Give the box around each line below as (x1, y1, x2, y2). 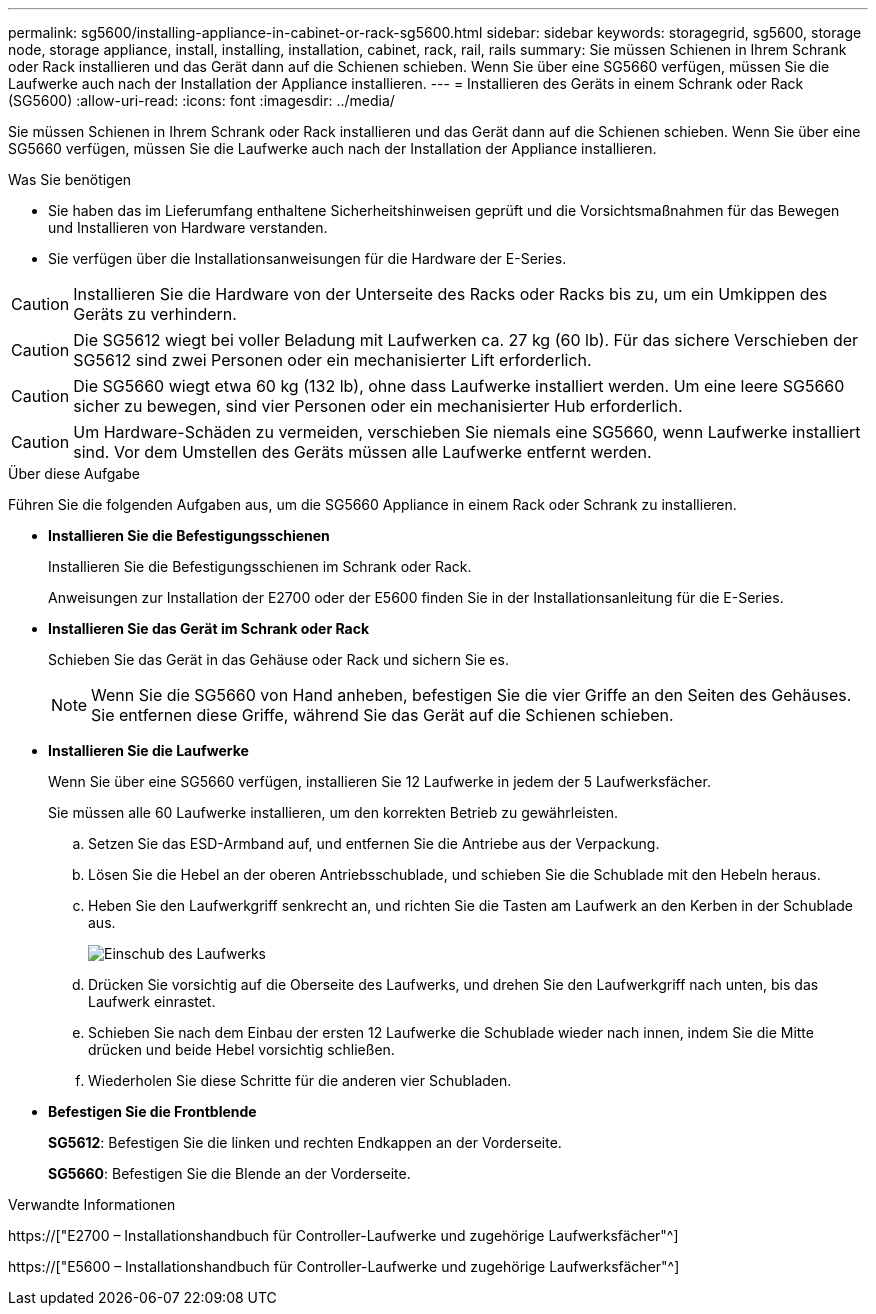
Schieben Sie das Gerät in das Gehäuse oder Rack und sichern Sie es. (48, 651, 509, 668)
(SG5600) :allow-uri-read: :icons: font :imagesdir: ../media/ (8, 92, 395, 109)
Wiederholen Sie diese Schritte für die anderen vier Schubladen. (88, 1072, 512, 1089)
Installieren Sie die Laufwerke (48, 742, 249, 759)
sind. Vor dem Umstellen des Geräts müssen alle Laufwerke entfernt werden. (73, 442, 652, 462)
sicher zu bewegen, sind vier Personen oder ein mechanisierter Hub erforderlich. (73, 396, 683, 416)
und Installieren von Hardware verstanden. (48, 219, 328, 236)
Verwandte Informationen (8, 1196, 176, 1213)
